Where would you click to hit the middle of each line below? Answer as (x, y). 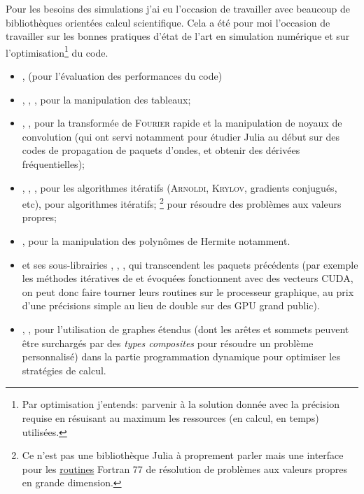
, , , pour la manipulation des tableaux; (106, 99)
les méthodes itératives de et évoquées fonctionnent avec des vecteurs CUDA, (188, 278)
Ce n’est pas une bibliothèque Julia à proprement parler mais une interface (183, 455)
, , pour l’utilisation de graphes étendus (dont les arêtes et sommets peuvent (185, 329)
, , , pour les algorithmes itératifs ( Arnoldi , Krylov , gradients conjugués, (180, 187)
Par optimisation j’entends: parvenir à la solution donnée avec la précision (181, 404)
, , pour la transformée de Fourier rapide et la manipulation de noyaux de (182, 123)
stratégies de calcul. (64, 370)
